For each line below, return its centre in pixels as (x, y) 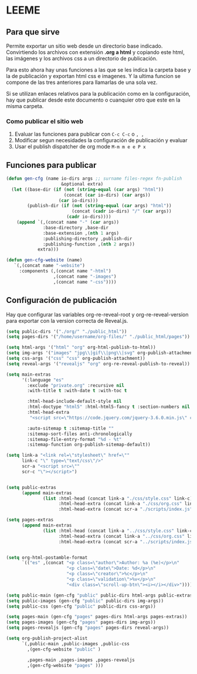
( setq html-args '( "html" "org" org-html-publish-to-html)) (81, 348)
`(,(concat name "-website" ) (49, 266)
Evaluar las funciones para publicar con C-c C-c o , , (79, 134)
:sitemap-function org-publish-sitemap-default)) (89, 445)
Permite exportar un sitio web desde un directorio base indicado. (84, 46)
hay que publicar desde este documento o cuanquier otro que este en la (93, 100)
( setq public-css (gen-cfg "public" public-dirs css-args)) (81, 606)
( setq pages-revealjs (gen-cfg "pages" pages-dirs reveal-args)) (87, 628)
